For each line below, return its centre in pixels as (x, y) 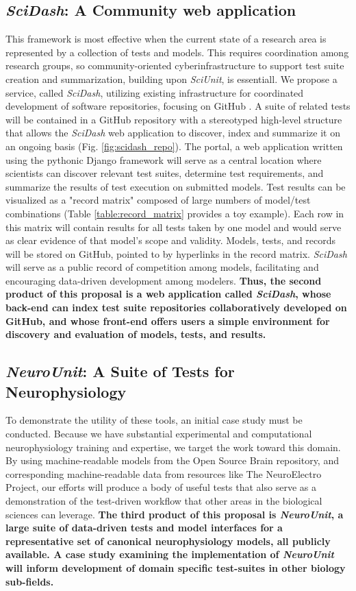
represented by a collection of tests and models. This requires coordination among (177, 52)
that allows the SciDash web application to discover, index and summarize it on (173, 133)
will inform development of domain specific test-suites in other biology (176, 567)
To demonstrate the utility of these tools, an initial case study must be (154, 420)
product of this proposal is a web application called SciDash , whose (168, 294)
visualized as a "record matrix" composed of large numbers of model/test (158, 200)
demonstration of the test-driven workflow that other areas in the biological (164, 501)
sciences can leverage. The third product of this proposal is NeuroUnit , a (175, 514)
